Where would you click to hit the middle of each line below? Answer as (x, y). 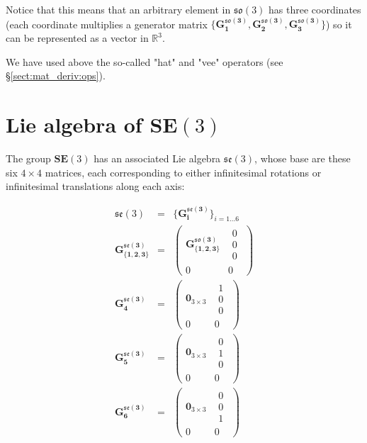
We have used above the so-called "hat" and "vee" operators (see (145, 61)
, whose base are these (303, 158)
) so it (339, 24)
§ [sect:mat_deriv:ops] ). (56, 75)
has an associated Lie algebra (157, 158)
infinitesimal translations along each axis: (95, 186)
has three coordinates (315, 9)
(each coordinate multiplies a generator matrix (107, 24)
